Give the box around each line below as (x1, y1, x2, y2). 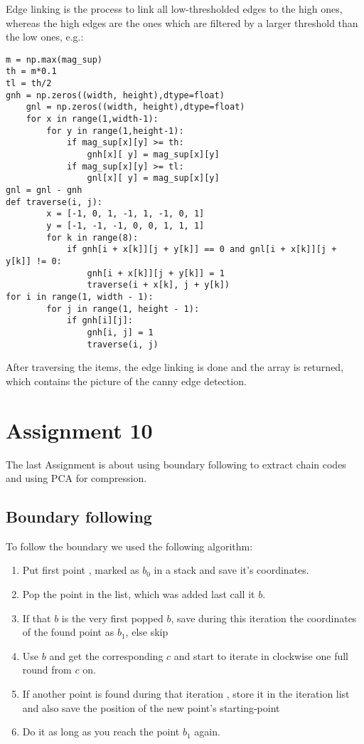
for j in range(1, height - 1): (46, 303, 200, 314)
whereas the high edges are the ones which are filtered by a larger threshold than (6, 15, 358, 30)
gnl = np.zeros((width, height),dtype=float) (26, 102, 245, 112)
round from (22, 662, 72, 677)
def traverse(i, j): (6, 197, 103, 207)
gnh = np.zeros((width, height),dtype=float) (6, 90, 225, 100)
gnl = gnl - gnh (6, 185, 82, 195)
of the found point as (22, 624, 114, 639)
